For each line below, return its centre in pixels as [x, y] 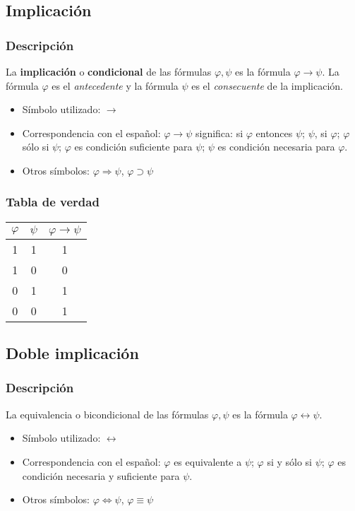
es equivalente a [208, 461]
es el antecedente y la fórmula [115, 85]
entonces [274, 133]
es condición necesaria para [276, 147]
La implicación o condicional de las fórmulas [109, 71]
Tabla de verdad [53, 202]
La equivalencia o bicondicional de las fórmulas [107, 414]
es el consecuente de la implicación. [267, 85]
